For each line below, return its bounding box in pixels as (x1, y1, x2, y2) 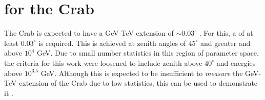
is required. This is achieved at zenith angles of (38, 37, 186, 48)
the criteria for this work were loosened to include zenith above (4, 57, 202, 68)
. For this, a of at (199, 28, 253, 38)
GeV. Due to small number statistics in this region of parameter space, (37, 47, 259, 58)
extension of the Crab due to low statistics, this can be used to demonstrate (19, 78, 258, 88)
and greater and (200, 37, 251, 48)
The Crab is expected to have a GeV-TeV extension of (4, 28, 174, 38)
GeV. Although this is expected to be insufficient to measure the (40, 67, 243, 78)
